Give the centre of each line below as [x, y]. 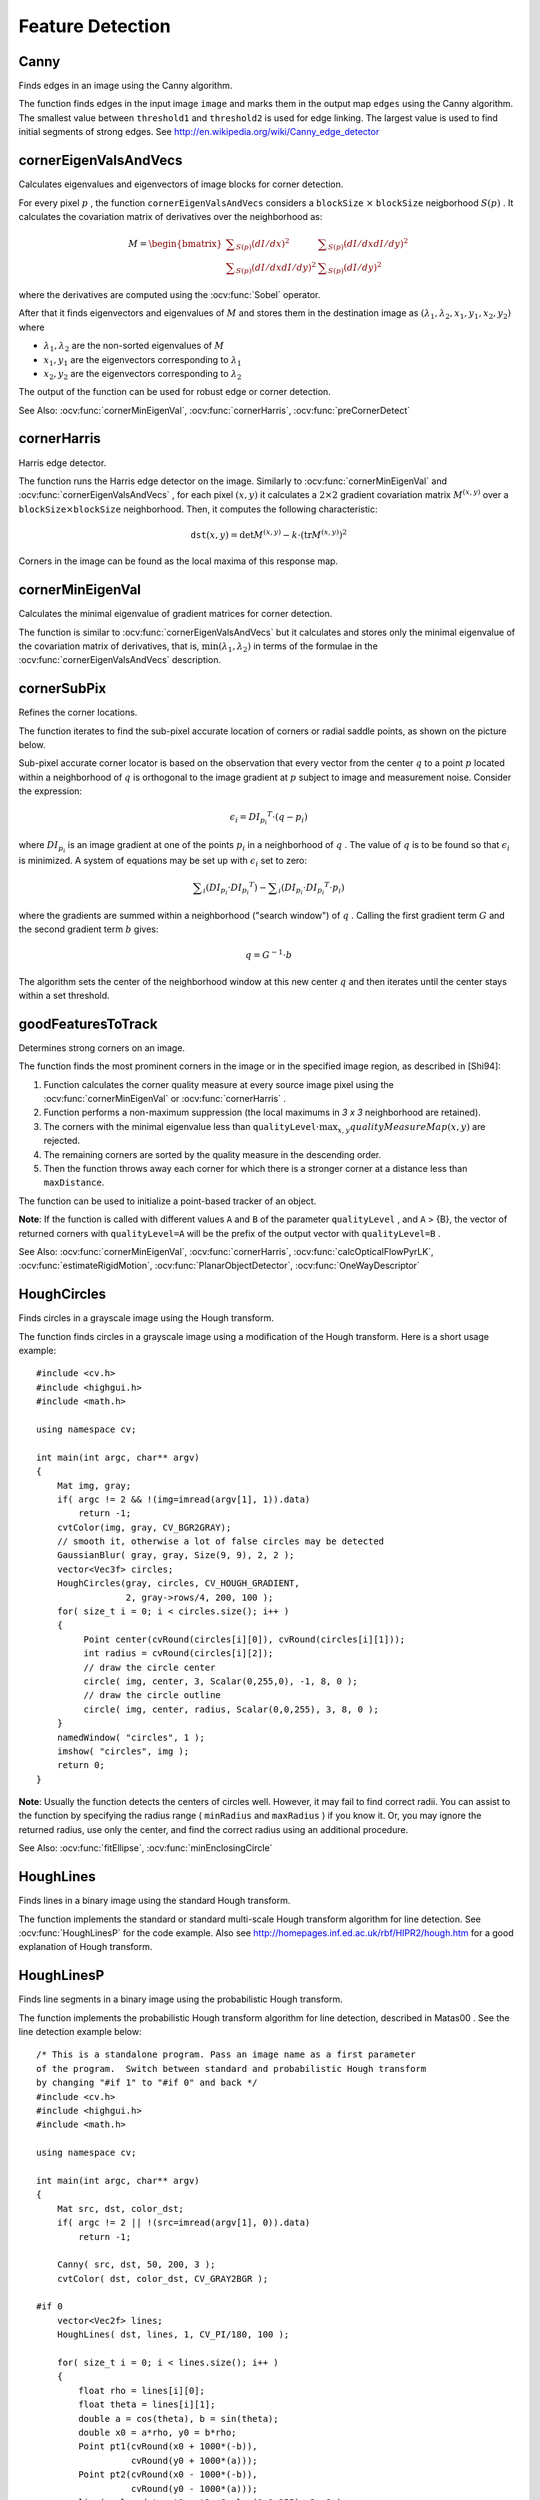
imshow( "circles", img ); [123, 1751]
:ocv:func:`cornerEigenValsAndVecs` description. [120, 660]
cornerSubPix [62, 688]
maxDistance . [74, 1182]
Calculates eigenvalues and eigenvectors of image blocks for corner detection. [181, 184]
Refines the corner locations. [78, 712]
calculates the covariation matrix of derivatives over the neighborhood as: [170, 216]
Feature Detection [95, 26]
